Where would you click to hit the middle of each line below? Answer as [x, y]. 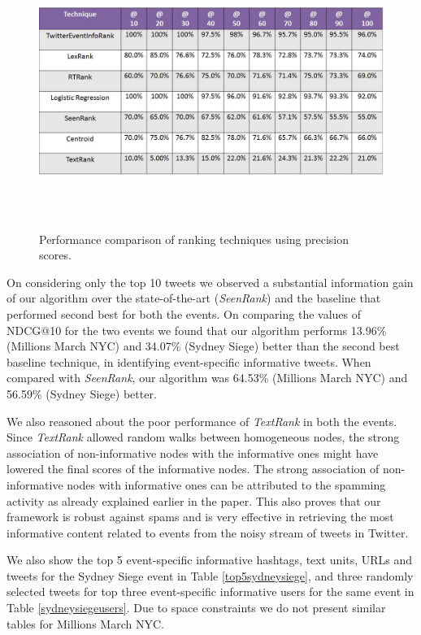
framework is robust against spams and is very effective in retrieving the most [200, 517]
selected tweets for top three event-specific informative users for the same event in [210, 592]
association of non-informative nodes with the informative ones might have [193, 452]
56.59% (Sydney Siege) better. [82, 393]
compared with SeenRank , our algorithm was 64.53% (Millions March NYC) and [207, 378]
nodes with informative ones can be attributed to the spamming [226, 484]
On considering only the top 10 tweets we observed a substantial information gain [210, 282]
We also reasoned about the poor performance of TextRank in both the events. [202, 421]
